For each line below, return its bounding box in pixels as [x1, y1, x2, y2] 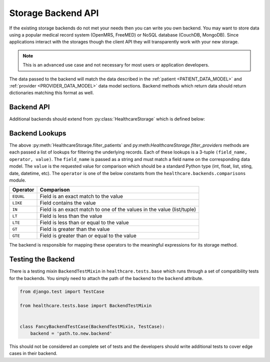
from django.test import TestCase [19, 288, 104, 294]
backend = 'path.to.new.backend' [30, 330, 112, 336]
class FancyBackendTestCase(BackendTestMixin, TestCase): [19, 323, 165, 329]
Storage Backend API [9, 7, 99, 18]
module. [9, 177, 26, 183]
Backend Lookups [9, 129, 66, 137]
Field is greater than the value [39, 225, 110, 232]
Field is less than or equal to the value [39, 219, 129, 226]
